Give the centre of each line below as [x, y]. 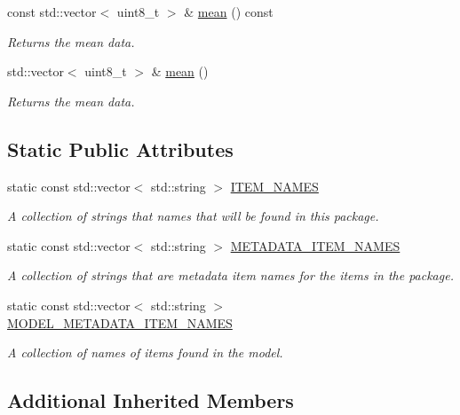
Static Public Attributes [120, 149]
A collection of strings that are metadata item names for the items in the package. [230, 275]
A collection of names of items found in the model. [145, 352]
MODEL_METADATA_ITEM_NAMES [120, 322]
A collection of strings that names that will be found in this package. [193, 216]
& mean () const [229, 12]
